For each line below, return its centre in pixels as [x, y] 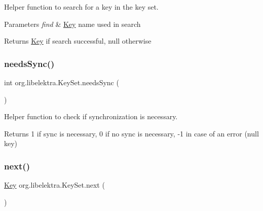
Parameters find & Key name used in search [72, 24]
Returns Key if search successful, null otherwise [78, 41]
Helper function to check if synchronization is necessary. [91, 116]
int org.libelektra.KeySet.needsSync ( [62, 82]
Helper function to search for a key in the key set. [81, 7]
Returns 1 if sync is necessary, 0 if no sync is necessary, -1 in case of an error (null [131, 133]
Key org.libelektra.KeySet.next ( [54, 185]
